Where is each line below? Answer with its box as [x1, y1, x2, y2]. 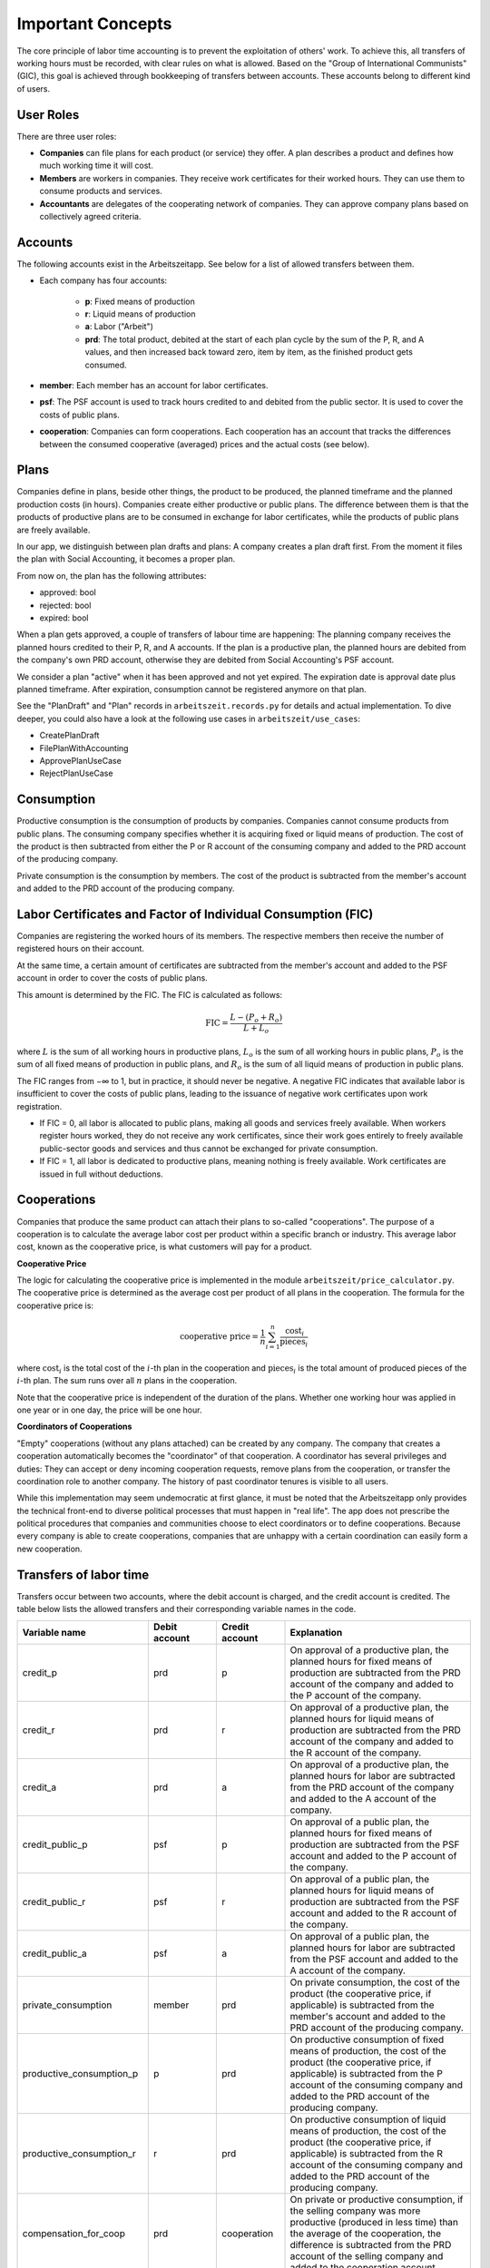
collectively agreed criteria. [39, 210, 142, 221]
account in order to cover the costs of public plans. [16, 973, 208, 983]
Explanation [289, 1626, 343, 1638]
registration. [16, 1100, 63, 1111]
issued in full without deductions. [39, 1168, 163, 1179]
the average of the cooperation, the [289, 2227, 442, 2240]
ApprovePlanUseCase [39, 755, 122, 766]
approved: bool [39, 587, 97, 598]
